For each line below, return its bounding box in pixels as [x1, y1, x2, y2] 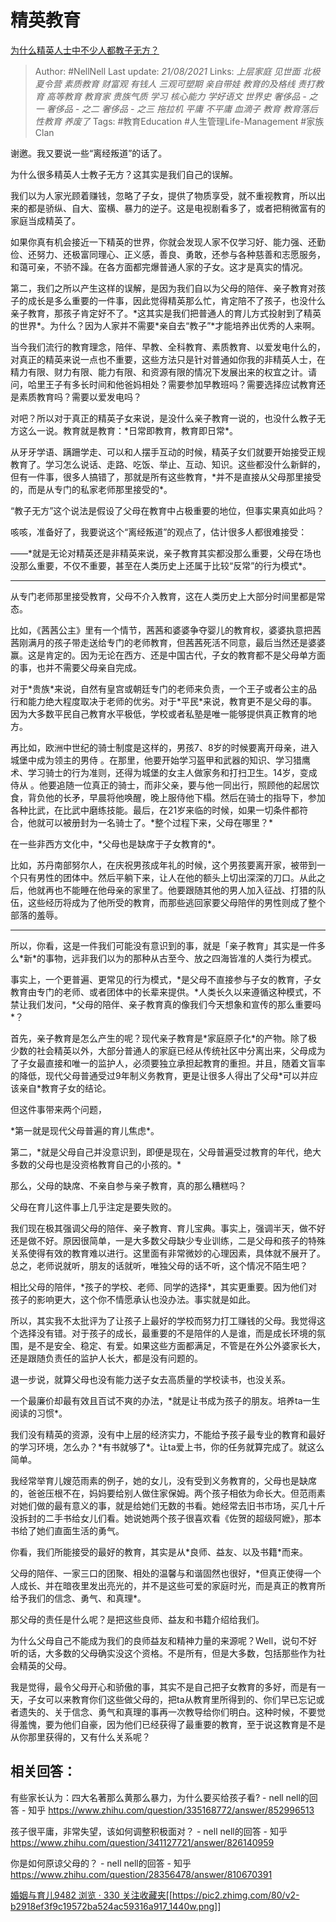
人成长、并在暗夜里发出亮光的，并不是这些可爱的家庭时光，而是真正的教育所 [10, 1579, 326, 1591]
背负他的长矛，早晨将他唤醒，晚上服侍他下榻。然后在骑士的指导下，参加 [27, 791, 326, 803]
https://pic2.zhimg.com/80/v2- [172, 1889, 300, 1901]
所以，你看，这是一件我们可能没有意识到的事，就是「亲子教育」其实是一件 [10, 939, 317, 951]
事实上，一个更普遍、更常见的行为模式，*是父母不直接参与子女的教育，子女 [10, 973, 322, 985]
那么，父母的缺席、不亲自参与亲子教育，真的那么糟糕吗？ [10, 1179, 247, 1191]
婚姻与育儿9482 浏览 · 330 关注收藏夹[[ [10, 1889, 173, 1901]
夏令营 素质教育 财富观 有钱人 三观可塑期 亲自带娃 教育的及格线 [34, 77, 296, 90]
